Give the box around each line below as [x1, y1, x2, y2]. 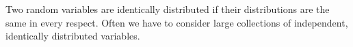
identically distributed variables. [5, 29, 140, 43]
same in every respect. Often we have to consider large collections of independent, [5, 15, 348, 29]
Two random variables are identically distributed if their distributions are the [5, 2, 330, 16]
